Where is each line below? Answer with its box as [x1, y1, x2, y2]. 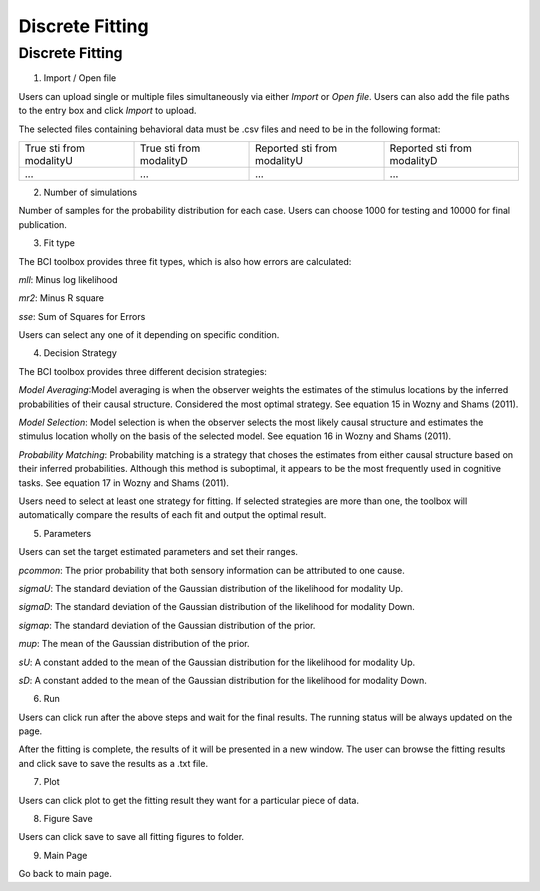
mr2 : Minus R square [18, 292, 105, 304]
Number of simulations [43, 186, 138, 198]
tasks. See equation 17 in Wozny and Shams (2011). [18, 476, 230, 489]
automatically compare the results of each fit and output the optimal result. [18, 509, 327, 521]
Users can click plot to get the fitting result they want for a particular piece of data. [18, 794, 360, 806]
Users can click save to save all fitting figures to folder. [18, 831, 245, 843]
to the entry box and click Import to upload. [18, 105, 197, 117]
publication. [18, 218, 67, 230]
